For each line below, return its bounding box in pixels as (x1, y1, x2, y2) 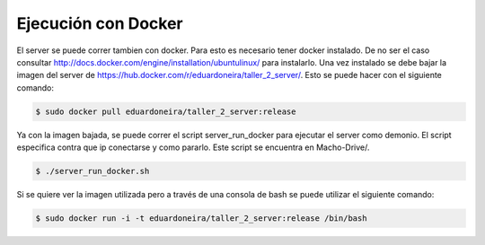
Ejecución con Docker (16, 13, 183, 33)
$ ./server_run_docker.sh (35, 166, 150, 177)
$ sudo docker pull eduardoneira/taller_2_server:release (35, 106, 296, 117)
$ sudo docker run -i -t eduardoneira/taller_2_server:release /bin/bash (35, 214, 367, 223)
